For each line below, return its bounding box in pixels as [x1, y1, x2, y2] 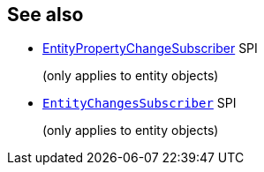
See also [7, 4, 84, 26]
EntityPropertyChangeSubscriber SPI [42, 41, 258, 56]
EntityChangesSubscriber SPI [42, 95, 237, 111]
